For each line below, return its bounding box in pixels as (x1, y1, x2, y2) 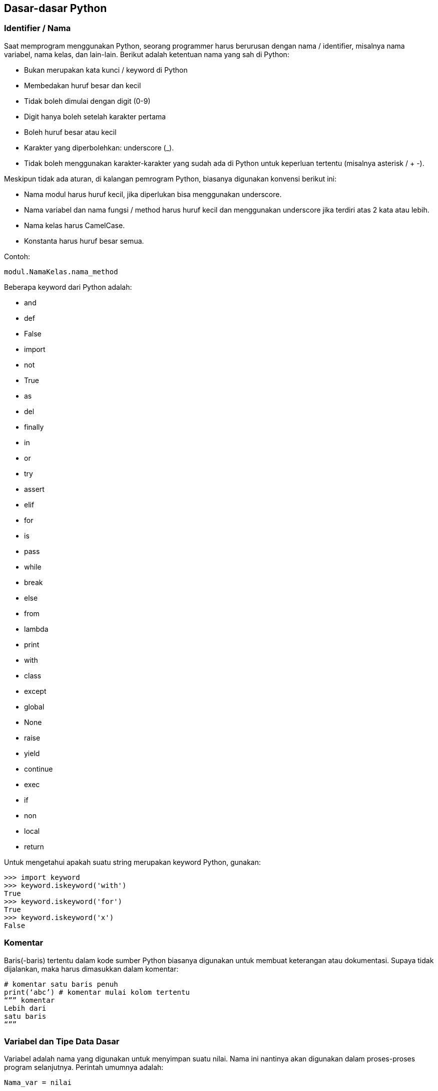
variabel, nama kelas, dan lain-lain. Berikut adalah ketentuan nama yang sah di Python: (4, 50, 289, 59)
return (24, 842, 44, 851)
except (24, 686, 47, 695)
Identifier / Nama (4, 23, 71, 34)
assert (24, 484, 45, 493)
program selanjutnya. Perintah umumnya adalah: (4, 1063, 164, 1072)
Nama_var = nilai (4, 1078, 72, 1087)
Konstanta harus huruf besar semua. (24, 236, 144, 245)
